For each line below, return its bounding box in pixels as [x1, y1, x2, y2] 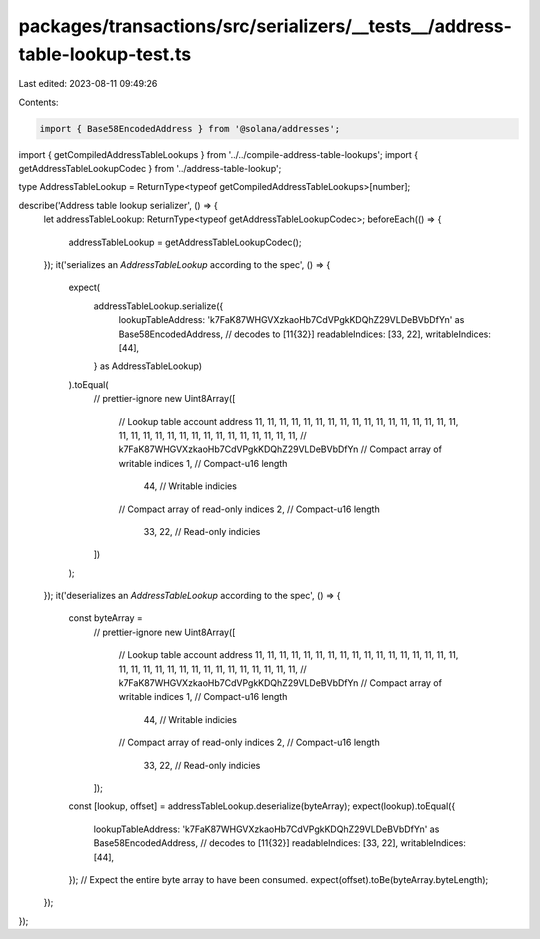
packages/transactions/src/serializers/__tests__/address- [18, 15, 512, 37]
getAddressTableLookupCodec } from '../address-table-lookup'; [18, 163, 282, 175]
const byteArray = [68, 612, 144, 624]
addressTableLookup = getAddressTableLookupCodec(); [68, 236, 302, 248]
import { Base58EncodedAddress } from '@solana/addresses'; [39, 123, 341, 134]
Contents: [18, 96, 59, 108]
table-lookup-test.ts [18, 43, 192, 65]
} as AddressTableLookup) [93, 360, 203, 372]
